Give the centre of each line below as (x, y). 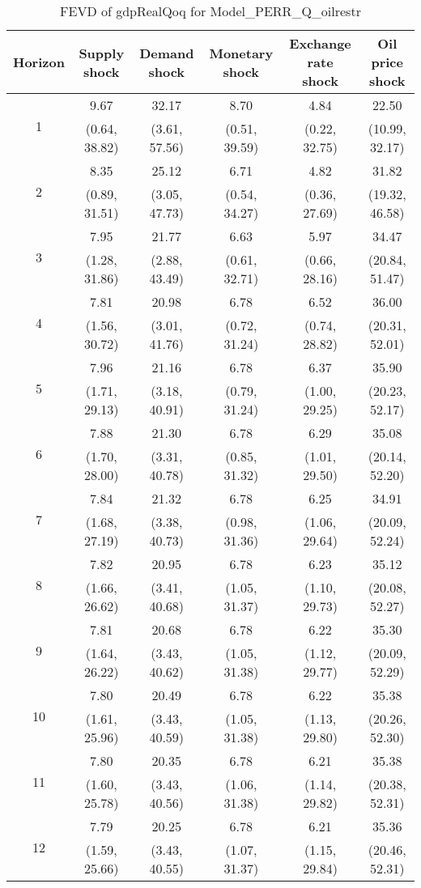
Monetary (241, 53)
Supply (102, 53)
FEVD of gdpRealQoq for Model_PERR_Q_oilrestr (210, 11)
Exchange (320, 43)
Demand (167, 53)
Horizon (39, 62)
